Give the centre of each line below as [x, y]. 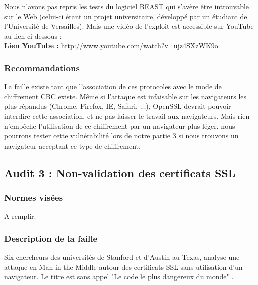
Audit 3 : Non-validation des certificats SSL [120, 172]
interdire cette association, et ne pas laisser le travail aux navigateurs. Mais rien [127, 116]
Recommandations [42, 67]
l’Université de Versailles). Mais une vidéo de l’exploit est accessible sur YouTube [129, 26]
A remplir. [20, 216]
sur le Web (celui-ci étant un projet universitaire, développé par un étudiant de [126, 16]
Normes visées [34, 197]
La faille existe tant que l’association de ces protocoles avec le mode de [113, 87]
